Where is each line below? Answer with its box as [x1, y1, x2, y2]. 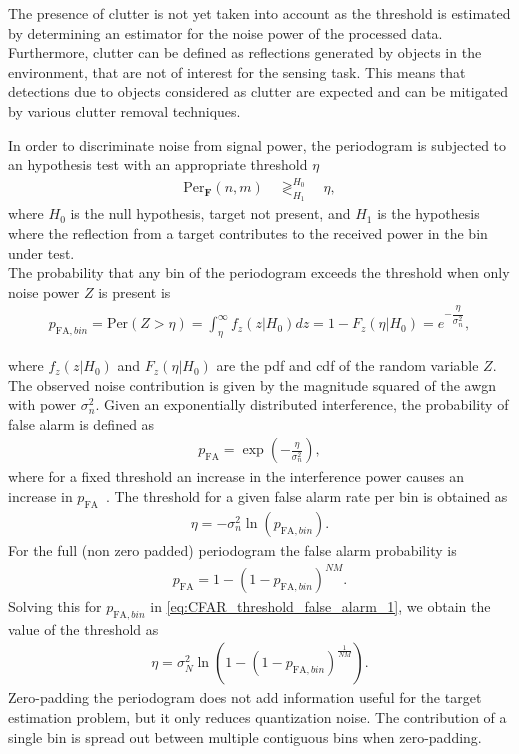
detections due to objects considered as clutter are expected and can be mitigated [8, 81, 509, 102]
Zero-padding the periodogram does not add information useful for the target [8, 687, 482, 708]
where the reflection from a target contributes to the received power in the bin [8, 223, 488, 244]
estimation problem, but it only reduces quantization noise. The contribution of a [8, 707, 507, 728]
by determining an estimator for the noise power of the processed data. [8, 22, 443, 43]
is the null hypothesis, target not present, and [70, 203, 351, 224]
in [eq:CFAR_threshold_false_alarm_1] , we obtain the [150, 596, 491, 617]
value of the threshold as [8, 618, 159, 639]
